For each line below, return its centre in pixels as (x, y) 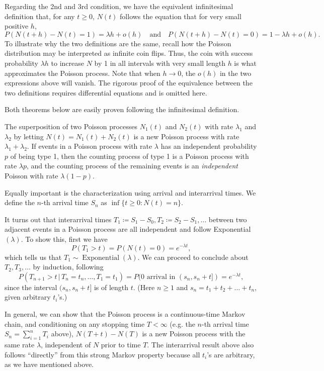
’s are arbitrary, (231, 354)
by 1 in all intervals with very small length (160, 63)
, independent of (66, 344)
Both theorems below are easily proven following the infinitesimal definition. (122, 109)
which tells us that (33, 257)
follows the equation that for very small (181, 16)
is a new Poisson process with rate (186, 136)
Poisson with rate (31, 175)
